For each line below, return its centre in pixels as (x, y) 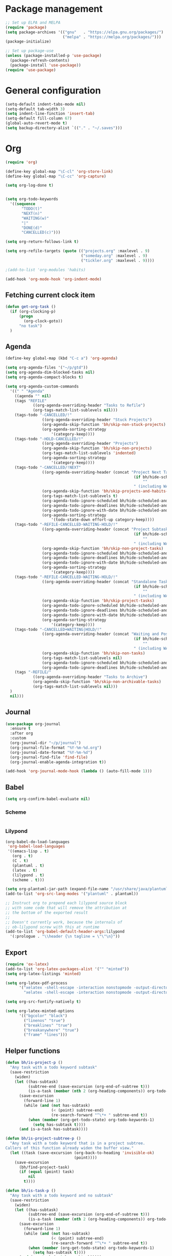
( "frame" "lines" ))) (46, 1035)
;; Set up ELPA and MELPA (33, 23)
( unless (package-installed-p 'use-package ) (53, 56)
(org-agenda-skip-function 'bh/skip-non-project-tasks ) (103, 548)
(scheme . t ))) (28, 880)
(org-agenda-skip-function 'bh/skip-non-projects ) (97, 448)
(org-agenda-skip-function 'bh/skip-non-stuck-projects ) (104, 424)
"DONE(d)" (32, 228)
